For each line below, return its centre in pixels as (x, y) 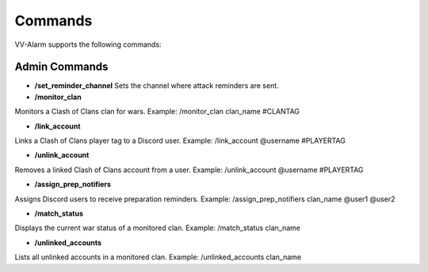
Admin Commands (61, 67)
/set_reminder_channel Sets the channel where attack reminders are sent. (157, 86)
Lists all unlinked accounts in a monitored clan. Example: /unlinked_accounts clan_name (158, 257)
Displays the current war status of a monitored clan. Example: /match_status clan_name (158, 228)
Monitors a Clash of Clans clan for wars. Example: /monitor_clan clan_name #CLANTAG (157, 112)
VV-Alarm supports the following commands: (88, 44)
